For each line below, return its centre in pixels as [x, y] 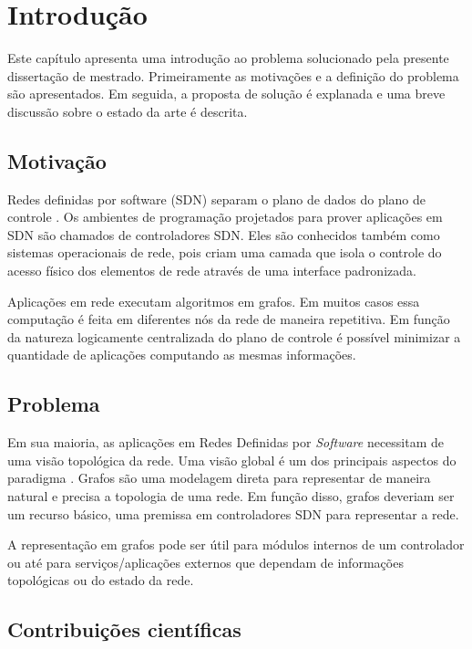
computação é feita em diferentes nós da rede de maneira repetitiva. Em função [229, 319]
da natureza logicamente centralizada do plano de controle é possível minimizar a [234, 336]
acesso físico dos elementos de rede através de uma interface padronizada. [212, 271]
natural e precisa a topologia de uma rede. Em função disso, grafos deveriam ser [231, 496]
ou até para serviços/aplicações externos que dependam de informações [205, 562]
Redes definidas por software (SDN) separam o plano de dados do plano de [217, 199]
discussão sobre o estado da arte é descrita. [128, 111]
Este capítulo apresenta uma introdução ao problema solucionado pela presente [228, 58]
